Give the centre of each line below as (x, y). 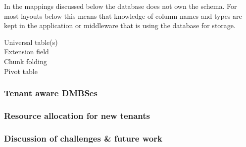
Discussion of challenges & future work (83, 138)
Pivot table (21, 71)
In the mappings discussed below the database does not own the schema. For (121, 6)
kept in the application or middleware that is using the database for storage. (120, 25)
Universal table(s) (31, 42)
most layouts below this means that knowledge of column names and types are (123, 16)
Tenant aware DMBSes (51, 93)
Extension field (26, 52)
